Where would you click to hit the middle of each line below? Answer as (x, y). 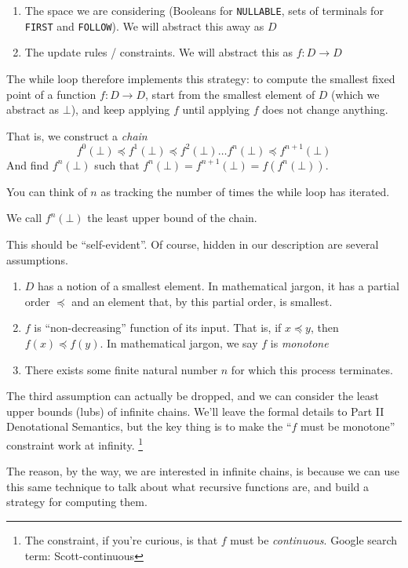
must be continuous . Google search (314, 539)
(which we (355, 94)
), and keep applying (120, 109)
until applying (216, 109)
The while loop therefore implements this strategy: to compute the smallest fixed (201, 78)
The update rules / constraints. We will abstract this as (159, 52)
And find (28, 164)
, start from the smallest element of (230, 94)
